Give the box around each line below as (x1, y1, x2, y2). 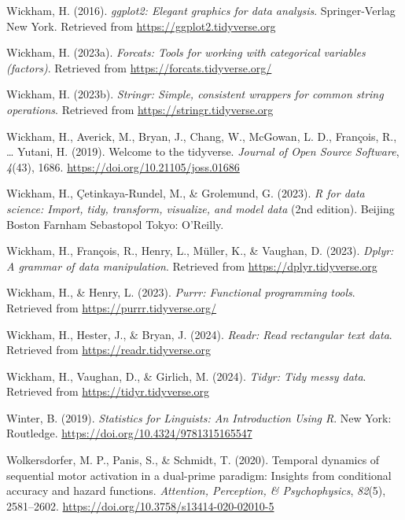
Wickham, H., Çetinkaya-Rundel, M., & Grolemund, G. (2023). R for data (6, 185, 365, 201)
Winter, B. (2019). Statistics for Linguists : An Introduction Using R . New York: (6, 409, 392, 426)
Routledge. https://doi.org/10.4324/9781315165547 (6, 425, 252, 441)
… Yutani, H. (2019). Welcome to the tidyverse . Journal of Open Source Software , (6, 143, 399, 160)
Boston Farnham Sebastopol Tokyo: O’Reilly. (6, 216, 224, 232)
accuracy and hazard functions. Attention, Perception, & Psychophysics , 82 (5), (6, 482, 386, 499)
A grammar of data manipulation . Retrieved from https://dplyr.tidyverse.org (6, 257, 377, 274)
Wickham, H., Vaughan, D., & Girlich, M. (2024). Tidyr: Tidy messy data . (6, 367, 366, 384)
